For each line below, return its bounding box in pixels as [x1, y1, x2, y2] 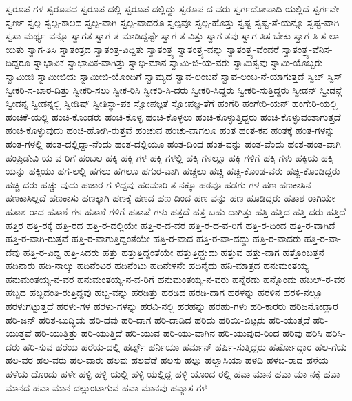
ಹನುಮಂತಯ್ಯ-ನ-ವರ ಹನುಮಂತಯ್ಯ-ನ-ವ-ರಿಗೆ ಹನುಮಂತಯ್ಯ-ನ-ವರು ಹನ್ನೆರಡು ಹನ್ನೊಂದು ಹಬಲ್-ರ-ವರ [6, 271, 346, 286]
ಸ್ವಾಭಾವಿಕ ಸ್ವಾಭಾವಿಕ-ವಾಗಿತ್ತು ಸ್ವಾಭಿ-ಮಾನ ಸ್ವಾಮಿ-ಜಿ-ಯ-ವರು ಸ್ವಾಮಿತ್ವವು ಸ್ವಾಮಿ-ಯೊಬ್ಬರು [33, 55, 323, 70]
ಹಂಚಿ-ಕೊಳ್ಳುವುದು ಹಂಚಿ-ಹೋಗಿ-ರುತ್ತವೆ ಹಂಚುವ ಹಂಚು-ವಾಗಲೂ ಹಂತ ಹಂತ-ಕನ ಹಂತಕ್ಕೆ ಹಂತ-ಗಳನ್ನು [6, 123, 335, 137]
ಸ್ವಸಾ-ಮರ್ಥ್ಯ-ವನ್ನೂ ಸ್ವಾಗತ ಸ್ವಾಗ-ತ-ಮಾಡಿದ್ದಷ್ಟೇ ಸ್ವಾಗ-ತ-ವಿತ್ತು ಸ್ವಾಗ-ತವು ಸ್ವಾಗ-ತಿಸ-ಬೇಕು [6, 28, 291, 43]
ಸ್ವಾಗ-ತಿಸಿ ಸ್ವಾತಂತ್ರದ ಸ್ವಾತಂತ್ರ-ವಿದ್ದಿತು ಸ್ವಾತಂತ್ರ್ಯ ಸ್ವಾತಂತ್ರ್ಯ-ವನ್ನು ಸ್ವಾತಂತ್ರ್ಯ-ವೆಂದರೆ [27, 41, 279, 56]
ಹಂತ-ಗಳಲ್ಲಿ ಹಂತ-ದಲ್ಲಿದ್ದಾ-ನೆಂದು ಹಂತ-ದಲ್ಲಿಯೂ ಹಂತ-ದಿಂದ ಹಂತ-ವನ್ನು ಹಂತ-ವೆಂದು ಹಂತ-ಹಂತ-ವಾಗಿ [6, 136, 342, 150]
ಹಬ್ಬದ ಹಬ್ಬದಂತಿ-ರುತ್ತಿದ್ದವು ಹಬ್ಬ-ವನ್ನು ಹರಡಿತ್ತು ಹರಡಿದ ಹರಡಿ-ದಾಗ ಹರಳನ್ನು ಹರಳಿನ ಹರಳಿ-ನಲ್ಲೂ [6, 285, 323, 300]
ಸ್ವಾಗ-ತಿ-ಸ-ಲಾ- [293, 28, 342, 43]
